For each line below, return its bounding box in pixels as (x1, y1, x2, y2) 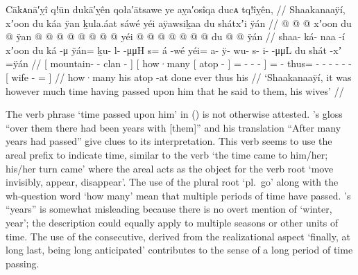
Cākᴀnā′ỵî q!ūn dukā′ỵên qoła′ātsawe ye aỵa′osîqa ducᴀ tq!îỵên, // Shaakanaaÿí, (6, 2, 346, 16)
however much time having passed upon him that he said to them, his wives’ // (6, 83, 344, 98)
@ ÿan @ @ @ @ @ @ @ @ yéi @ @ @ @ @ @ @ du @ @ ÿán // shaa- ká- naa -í (6, 29, 345, 44)
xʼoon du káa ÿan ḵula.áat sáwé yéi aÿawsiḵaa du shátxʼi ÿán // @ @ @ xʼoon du (6, 15, 352, 30)
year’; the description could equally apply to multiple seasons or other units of (6, 215, 339, 229)
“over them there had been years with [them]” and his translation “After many (6, 120, 341, 134)
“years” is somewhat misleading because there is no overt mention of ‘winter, (6, 202, 332, 216)
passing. (6, 256, 40, 270)
